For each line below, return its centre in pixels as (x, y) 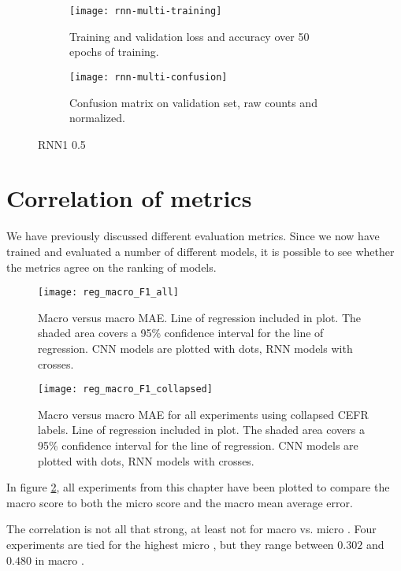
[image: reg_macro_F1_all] (108, 293)
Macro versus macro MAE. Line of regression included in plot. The (200, 317)
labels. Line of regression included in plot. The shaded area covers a (201, 430)
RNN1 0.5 (62, 144)
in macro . (59, 560)
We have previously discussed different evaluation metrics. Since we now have (193, 236)
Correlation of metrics (129, 198)
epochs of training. (114, 52)
